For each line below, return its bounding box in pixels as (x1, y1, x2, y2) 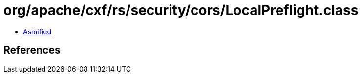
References (3, 44, 61, 57)
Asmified (23, 27, 52, 36)
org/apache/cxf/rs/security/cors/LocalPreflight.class (3, 2, 359, 18)
